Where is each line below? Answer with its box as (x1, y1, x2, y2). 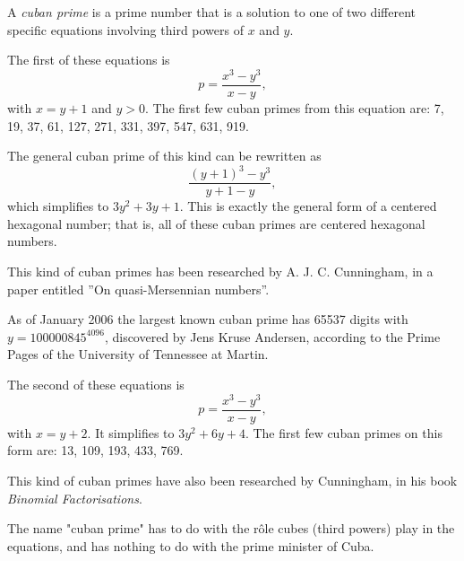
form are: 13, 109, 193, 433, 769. (7, 441, 184, 460)
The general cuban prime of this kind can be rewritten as (7, 146, 322, 165)
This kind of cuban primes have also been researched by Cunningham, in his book (7, 470, 458, 489)
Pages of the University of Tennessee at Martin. (7, 345, 269, 364)
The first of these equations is (7, 50, 170, 69)
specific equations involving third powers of (7, 20, 244, 39)
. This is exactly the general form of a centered (179, 197, 437, 215)
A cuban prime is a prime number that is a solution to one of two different (7, 3, 417, 21)
